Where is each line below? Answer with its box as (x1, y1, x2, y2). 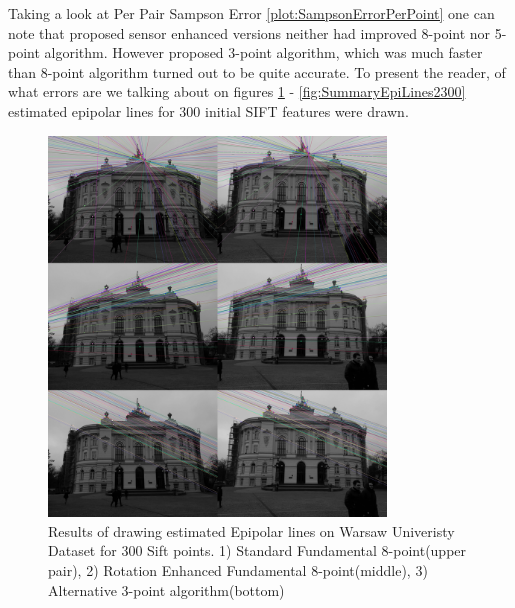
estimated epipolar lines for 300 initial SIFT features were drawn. (8, 100, 409, 121)
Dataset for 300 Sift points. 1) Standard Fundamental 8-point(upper (48, 540, 467, 561)
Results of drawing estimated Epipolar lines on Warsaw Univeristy (48, 520, 455, 541)
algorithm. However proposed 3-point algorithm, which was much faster (44, 42, 483, 63)
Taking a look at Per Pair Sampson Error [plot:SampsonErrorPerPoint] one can (8, 3, 495, 23)
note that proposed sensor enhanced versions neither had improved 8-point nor (8, 22, 491, 43)
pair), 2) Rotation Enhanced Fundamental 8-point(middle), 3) (48, 560, 428, 581)
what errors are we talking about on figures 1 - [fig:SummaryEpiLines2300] (8, 81, 466, 102)
